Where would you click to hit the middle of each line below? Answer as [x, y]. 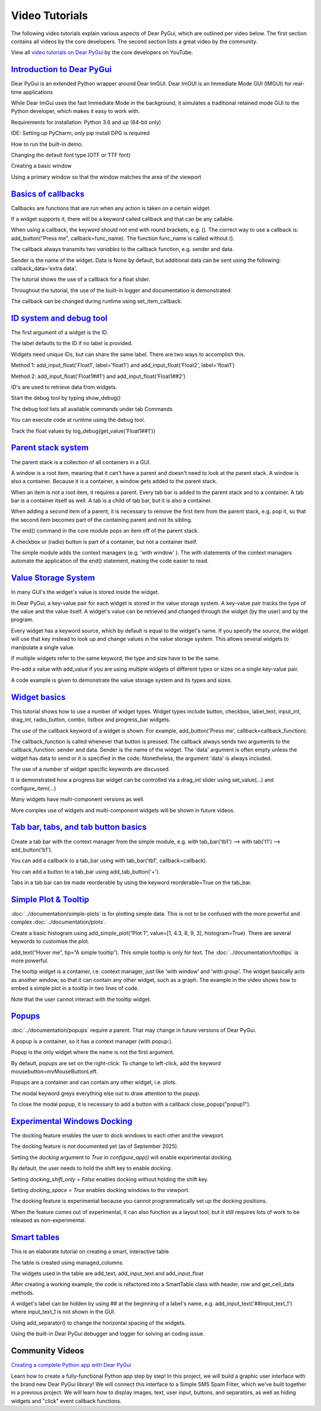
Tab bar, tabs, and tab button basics [79, 827]
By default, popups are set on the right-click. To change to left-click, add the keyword [116, 1063]
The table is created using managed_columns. [67, 1262]
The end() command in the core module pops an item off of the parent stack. [105, 531]
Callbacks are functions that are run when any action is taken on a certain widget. [111, 208]
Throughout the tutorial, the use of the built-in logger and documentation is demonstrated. [121, 290]
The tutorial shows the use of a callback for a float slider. [81, 279]
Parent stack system [50, 448]
